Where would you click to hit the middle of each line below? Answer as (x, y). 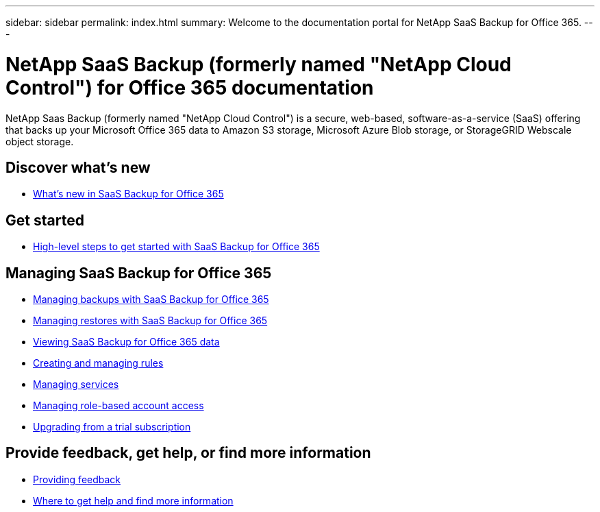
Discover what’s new (78, 167)
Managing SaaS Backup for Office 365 (139, 273)
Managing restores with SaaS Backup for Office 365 (150, 321)
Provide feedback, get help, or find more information (188, 453)
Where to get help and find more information (133, 500)
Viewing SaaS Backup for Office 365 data (126, 342)
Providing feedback (77, 479)
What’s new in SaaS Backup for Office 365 (128, 194)
